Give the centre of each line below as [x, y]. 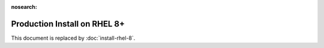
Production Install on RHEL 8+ [68, 24]
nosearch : [24, 7]
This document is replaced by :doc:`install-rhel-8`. [73, 38]
